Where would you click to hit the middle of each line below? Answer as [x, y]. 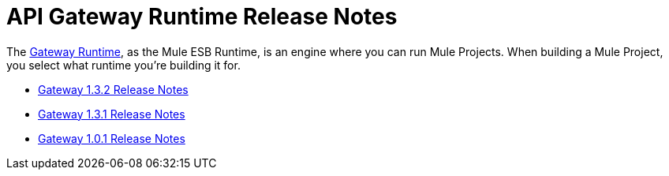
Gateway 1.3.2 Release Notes [113, 89]
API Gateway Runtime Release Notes [202, 17]
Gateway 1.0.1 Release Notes [112, 138]
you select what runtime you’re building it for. [123, 65]
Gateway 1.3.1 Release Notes [112, 114]
